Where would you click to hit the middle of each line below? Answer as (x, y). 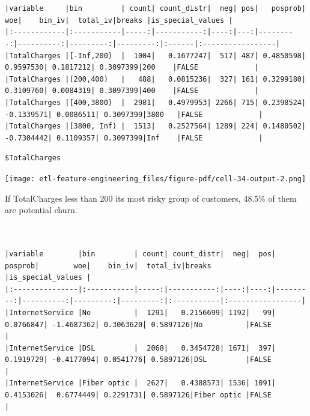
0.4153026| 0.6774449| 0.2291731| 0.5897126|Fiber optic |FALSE (138, 395)
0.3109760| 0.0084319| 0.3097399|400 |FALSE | (132, 91)
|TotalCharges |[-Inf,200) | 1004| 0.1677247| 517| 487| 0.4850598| (156, 56)
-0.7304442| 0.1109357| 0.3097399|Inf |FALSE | (134, 138)
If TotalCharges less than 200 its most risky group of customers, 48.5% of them (151, 198)
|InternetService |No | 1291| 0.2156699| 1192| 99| (141, 312)
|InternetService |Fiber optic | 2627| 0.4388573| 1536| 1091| (141, 383)
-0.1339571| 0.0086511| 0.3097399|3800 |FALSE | (134, 114)
